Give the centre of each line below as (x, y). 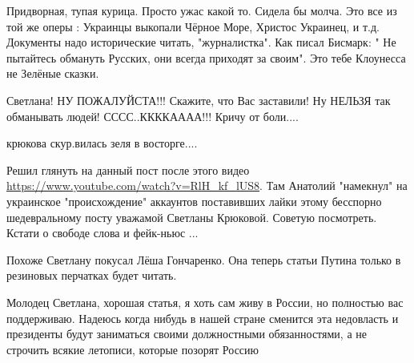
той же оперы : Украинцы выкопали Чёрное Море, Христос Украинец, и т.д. (193, 26)
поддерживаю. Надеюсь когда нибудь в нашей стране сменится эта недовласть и (203, 318)
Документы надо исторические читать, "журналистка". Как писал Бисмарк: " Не (201, 42)
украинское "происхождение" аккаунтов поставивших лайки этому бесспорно (194, 201)
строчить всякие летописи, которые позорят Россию (133, 349)
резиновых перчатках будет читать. (92, 275)
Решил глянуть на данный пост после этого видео (128, 169)
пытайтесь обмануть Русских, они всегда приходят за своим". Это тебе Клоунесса (206, 57)
